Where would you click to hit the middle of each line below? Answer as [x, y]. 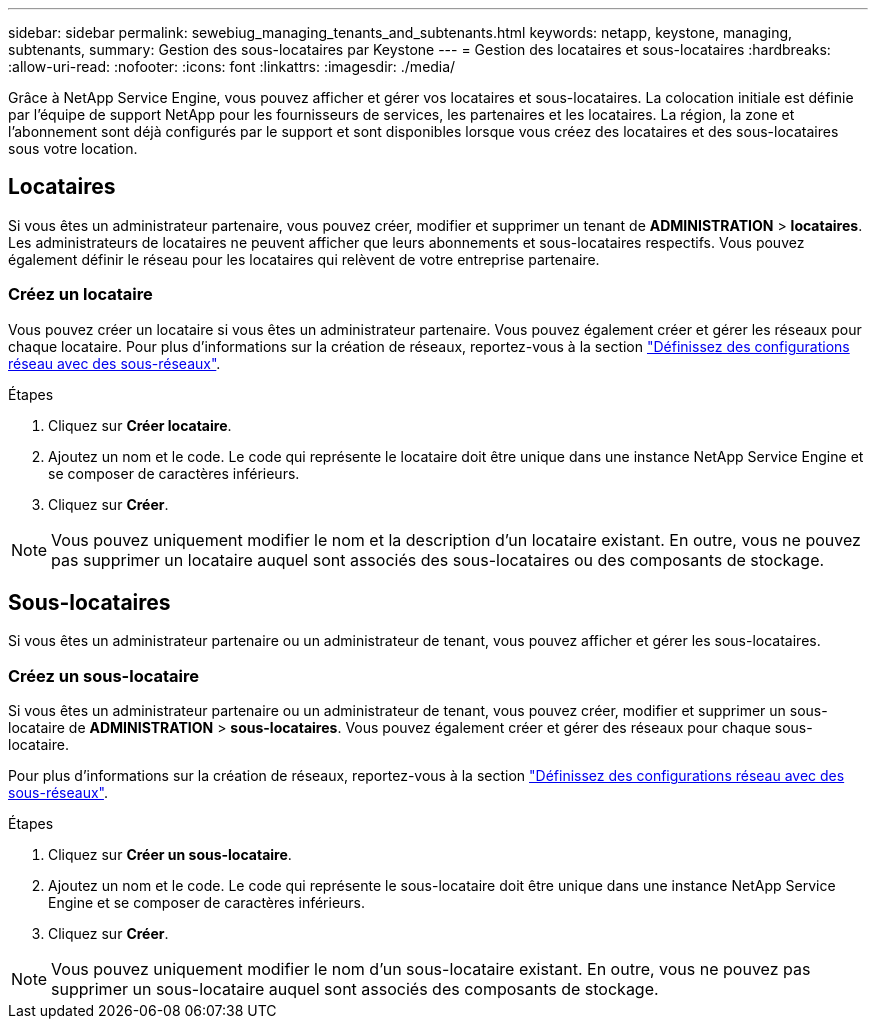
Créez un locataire [80, 294]
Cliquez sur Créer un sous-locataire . [170, 855]
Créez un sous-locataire [103, 675]
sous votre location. [73, 148]
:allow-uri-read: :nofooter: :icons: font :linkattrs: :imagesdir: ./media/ [232, 66]
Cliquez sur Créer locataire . [140, 425]
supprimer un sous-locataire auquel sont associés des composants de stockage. [355, 989]
